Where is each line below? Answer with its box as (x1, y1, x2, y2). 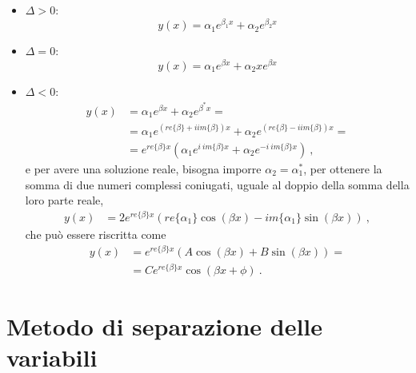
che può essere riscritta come (25, 225, 166, 242)
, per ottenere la (303, 161, 382, 177)
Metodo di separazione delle (6, 309, 323, 342)
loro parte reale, (25, 192, 104, 208)
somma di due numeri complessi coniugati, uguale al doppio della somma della (25, 176, 410, 192)
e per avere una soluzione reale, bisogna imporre (25, 161, 262, 177)
